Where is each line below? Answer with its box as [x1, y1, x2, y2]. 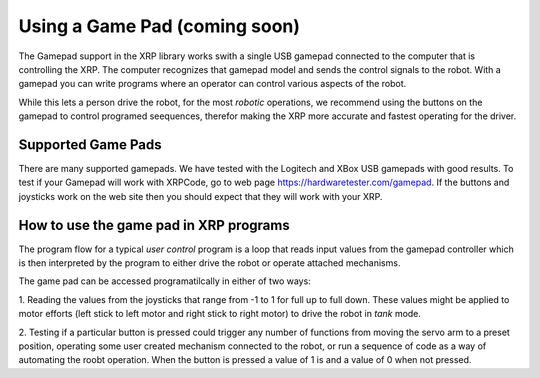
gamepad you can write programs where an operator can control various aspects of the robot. [18, 78, 407, 90]
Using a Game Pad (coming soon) [18, 15, 300, 37]
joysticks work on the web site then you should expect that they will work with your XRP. [18, 190, 383, 202]
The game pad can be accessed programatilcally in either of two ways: [18, 275, 312, 287]
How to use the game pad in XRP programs [18, 216, 290, 234]
